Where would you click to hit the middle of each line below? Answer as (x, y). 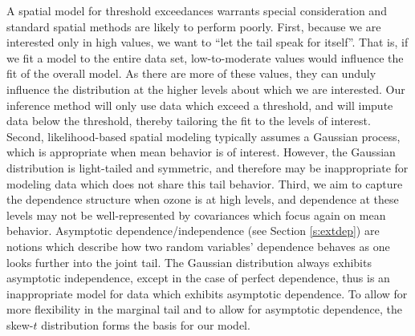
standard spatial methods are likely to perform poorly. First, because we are (194, 26)
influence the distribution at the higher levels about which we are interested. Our (206, 89)
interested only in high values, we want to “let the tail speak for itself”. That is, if (207, 42)
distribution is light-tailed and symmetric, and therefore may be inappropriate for (207, 167)
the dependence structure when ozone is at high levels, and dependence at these (203, 199)
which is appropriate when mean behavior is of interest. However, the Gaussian (201, 152)
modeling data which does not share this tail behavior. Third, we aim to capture (205, 183)
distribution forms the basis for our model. (146, 324)
